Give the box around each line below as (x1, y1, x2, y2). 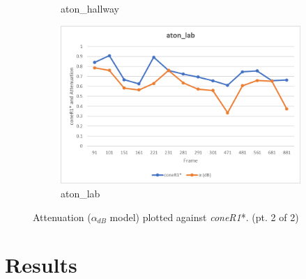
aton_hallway (61, 1, 120, 15)
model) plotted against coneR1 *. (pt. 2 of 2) (109, 209, 299, 224)
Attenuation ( (33, 209, 91, 224)
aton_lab (61, 186, 100, 200)
